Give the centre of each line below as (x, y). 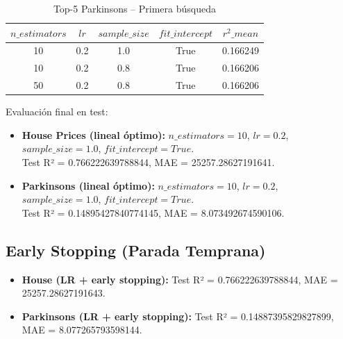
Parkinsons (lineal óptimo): (88, 185)
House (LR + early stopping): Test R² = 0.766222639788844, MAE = (180, 279)
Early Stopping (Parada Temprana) (136, 250)
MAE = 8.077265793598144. (82, 330)
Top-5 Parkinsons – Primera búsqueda (134, 8)
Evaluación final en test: (57, 111)
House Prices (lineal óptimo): (93, 134)
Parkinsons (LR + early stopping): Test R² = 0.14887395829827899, (178, 316)
